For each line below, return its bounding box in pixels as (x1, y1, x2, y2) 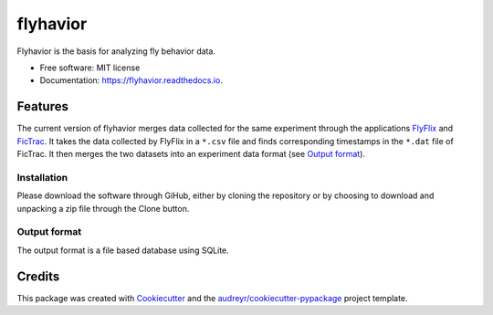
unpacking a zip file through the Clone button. (16, 203, 190, 214)
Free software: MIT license (39, 62, 141, 73)
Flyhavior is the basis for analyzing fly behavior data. (16, 46, 216, 57)
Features (16, 99, 68, 114)
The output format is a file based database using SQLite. (16, 245, 230, 256)
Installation (16, 171, 68, 184)
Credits (16, 268, 60, 284)
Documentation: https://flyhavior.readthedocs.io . (39, 75, 223, 86)
